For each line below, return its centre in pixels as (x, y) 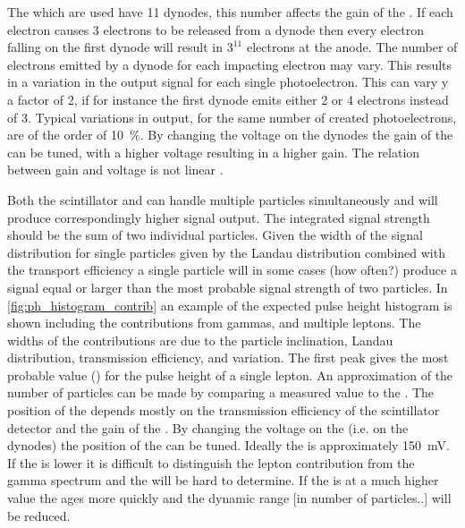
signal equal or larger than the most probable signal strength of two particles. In (228, 287)
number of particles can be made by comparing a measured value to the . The (221, 392)
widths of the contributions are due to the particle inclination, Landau (200, 340)
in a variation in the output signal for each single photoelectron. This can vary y (228, 82)
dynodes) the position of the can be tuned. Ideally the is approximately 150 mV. (228, 445)
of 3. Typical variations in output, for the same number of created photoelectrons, (232, 117)
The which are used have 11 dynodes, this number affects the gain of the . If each (230, 12)
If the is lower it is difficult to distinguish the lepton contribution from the (211, 462)
